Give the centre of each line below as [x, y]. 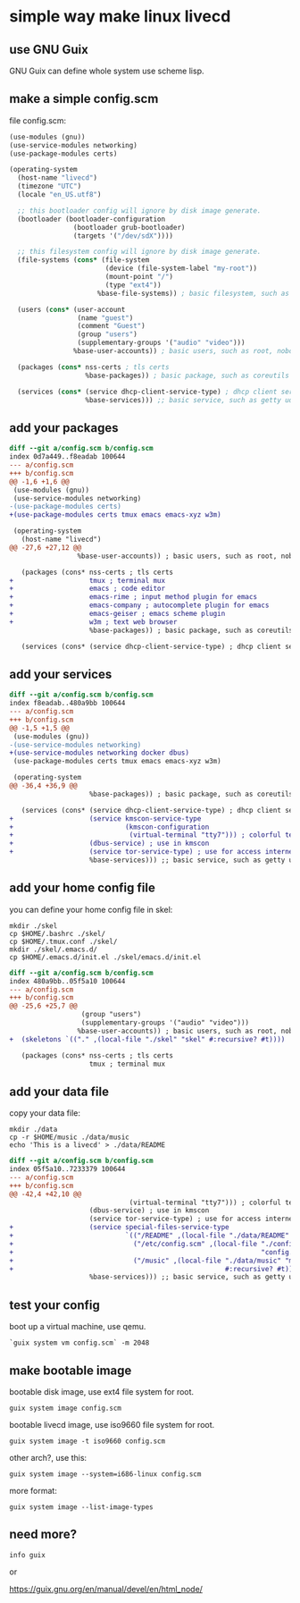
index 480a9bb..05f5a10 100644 [67, 981]
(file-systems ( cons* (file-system [83, 260]
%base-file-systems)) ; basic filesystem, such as [193, 293]
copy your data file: [45, 1113]
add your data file [59, 1091]
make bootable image [71, 1370]
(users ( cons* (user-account [71, 309]
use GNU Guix [49, 50]
